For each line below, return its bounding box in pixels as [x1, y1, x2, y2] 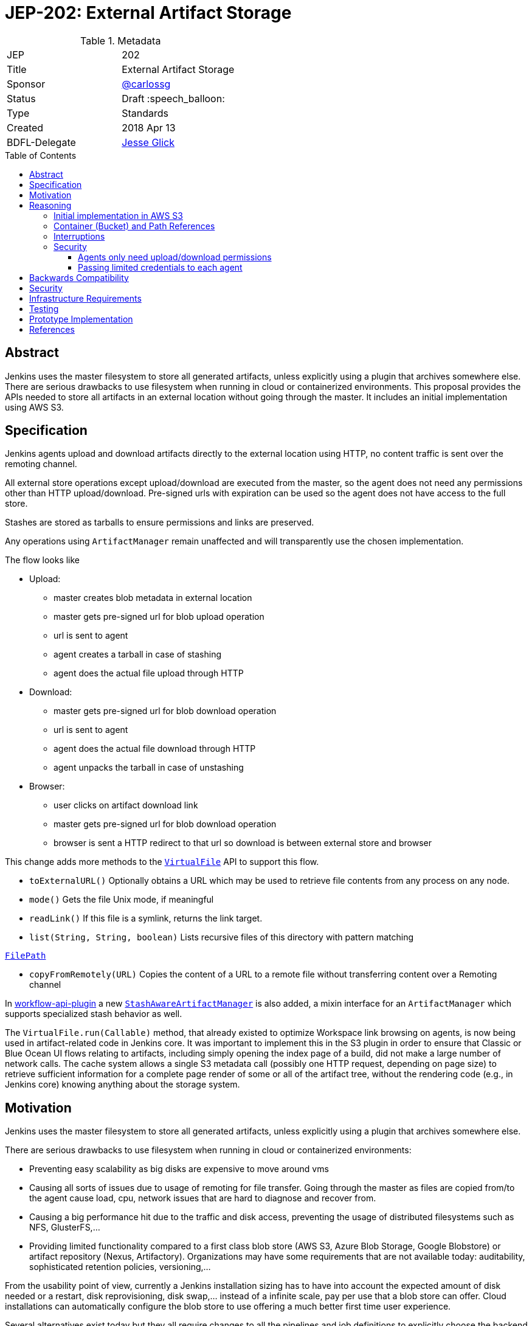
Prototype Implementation [29, 313, 133, 324]
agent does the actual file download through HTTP [54, 743, 256, 754]
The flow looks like [5, 555, 80, 566]
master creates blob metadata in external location [54, 592, 252, 603]
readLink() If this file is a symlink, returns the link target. [29, 913, 263, 924]
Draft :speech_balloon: [122, 92, 225, 105]
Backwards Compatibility [29, 272, 129, 283]
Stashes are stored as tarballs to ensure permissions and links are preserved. [5, 517, 314, 528]
